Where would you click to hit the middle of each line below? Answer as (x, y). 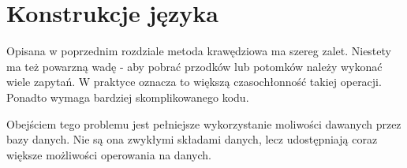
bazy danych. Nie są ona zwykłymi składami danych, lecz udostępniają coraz (192, 139)
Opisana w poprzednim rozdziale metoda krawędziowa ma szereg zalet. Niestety (199, 51)
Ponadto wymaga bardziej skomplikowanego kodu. (128, 97)
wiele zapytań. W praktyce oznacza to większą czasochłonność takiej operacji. (194, 82)
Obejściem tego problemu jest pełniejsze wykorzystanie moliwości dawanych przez (204, 123)
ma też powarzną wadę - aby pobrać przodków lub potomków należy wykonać (194, 66)
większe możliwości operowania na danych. (109, 154)
